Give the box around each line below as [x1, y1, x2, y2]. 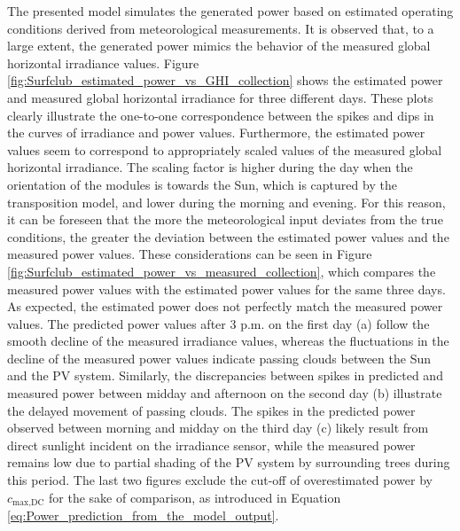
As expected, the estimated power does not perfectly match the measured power [7, 297, 443, 316]
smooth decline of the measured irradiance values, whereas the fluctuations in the [7, 332, 449, 350]
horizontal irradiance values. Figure [7, 53, 199, 72]
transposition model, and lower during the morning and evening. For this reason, [7, 192, 446, 211]
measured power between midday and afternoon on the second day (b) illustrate [7, 384, 442, 402]
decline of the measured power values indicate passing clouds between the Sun [7, 348, 431, 367]
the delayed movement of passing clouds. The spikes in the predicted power [7, 401, 416, 419]
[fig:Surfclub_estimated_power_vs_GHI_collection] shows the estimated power [7, 71, 443, 90]
